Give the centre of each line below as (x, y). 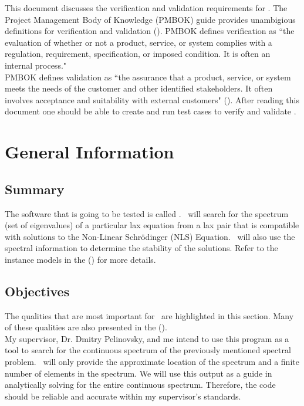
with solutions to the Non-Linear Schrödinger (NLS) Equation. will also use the (150, 236)
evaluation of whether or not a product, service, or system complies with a (139, 42)
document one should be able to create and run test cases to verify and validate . (151, 111)
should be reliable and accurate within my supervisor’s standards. (123, 396)
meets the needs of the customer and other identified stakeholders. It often (139, 88)
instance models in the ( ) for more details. (80, 259)
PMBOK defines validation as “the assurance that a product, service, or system (148, 77)
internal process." (36, 65)
